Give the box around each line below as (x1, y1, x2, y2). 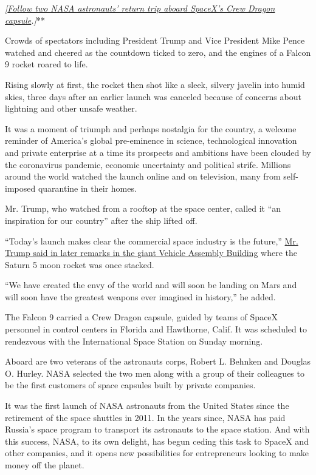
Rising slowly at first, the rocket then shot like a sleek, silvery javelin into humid (5, 78, 305, 90)
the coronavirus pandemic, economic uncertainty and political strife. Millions (5, 158, 291, 170)
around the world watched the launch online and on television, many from (5, 170, 281, 183)
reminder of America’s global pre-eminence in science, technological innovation (5, 134, 297, 147)
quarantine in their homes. (38, 181, 137, 194)
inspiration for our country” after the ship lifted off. (5, 214, 197, 226)
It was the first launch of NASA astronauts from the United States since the (5, 399, 289, 412)
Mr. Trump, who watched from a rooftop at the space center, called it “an (5, 202, 281, 215)
